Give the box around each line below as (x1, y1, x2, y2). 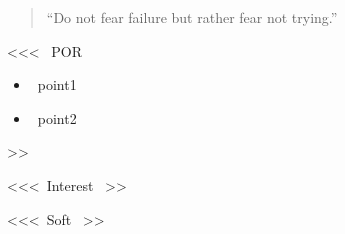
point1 (37, 74, 77, 95)
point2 (37, 107, 77, 128)
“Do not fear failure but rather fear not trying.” (46, 7, 338, 27)
